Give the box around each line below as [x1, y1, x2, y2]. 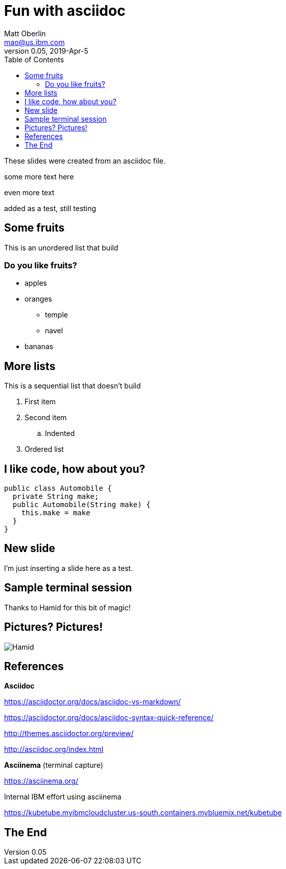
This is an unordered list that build [4, 243, 118, 252]
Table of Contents [4, 55, 64, 64]
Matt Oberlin [4, 29, 46, 38]
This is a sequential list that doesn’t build [4, 381, 141, 391]
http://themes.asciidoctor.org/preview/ [4, 729, 134, 738]
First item [25, 397, 56, 406]
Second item [25, 413, 67, 422]
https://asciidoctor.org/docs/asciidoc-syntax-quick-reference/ [4, 713, 214, 722]
